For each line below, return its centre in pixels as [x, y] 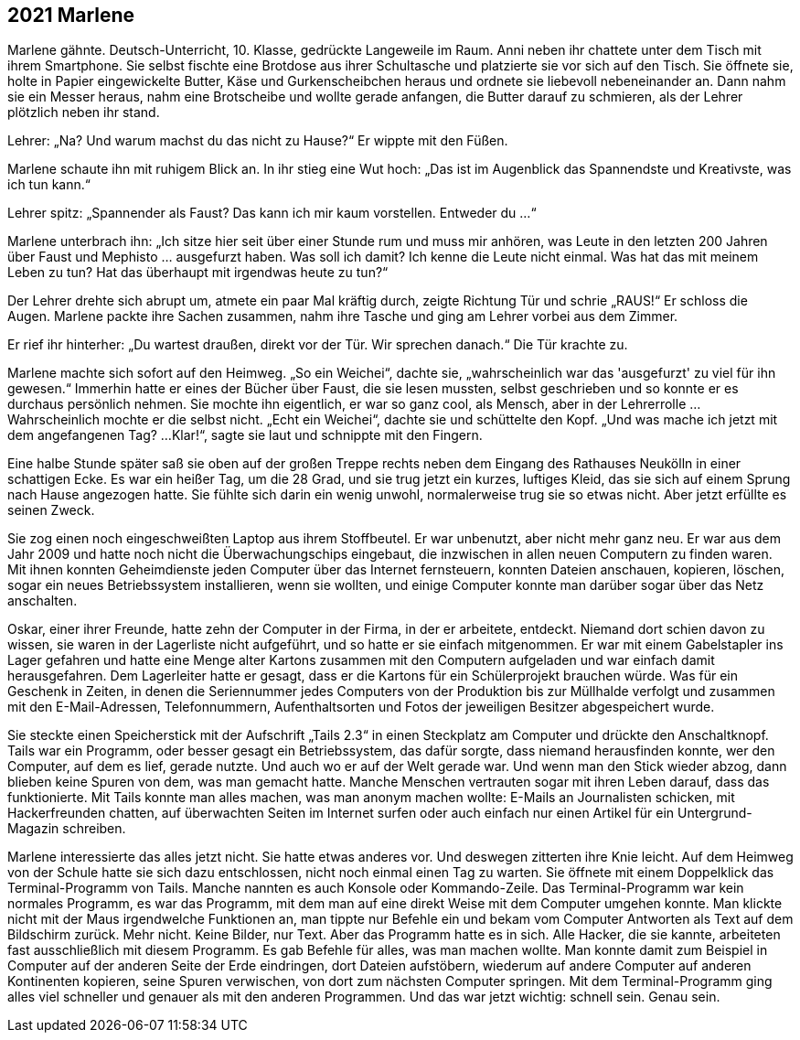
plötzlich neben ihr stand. [84, 113]
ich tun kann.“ [49, 185]
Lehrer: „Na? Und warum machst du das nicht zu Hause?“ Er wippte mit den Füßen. [258, 141]
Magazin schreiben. [67, 829]
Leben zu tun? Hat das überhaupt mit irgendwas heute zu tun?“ [198, 273]
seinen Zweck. [51, 510]
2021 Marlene [71, 15]
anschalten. [43, 601]
